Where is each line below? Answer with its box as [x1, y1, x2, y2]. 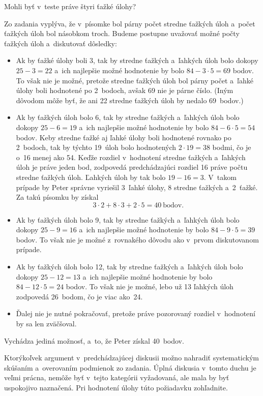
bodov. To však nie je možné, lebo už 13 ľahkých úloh [66, 281, 233, 292]
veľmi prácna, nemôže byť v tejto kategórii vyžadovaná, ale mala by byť [4, 372, 229, 383]
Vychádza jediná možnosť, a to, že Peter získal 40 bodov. [4, 335, 184, 346]
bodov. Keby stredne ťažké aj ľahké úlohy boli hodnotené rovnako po [16, 132, 231, 142]
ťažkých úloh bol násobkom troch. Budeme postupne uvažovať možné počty [4, 28, 240, 39]
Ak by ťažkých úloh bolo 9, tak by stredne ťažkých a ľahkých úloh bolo [16, 214, 240, 225]
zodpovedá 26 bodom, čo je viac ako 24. [16, 291, 143, 301]
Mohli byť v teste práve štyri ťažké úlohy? [4, 1, 136, 11]
